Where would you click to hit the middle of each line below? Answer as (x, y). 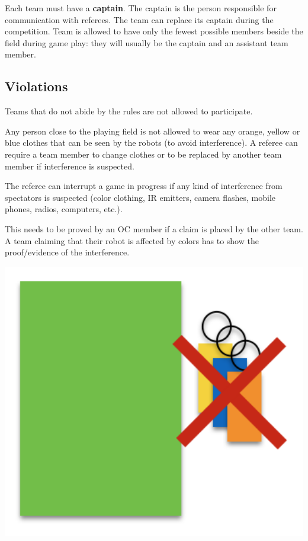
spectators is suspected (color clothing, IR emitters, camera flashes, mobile (140, 197)
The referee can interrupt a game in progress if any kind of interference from (144, 186)
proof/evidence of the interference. (67, 252)
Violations (36, 86)
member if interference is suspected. (70, 166)
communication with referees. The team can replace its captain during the (139, 19)
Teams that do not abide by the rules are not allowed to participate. (129, 111)
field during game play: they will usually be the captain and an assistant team (147, 42)
